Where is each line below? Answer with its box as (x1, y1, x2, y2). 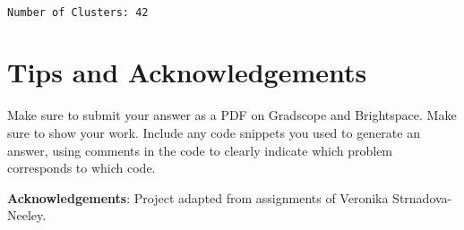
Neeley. (7, 206, 47, 225)
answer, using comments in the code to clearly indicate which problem (7, 141, 393, 159)
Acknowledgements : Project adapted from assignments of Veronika (7, 188, 389, 207)
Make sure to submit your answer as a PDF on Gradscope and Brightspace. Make (7, 106, 457, 124)
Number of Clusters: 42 (7, 5, 149, 19)
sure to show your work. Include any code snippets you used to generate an (7, 123, 420, 141)
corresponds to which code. (7, 158, 156, 177)
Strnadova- (392, 188, 452, 207)
